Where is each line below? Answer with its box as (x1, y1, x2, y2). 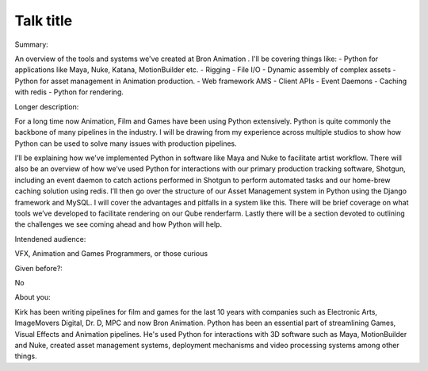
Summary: (14, 40, 49, 49)
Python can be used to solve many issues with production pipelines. (14, 139, 237, 148)
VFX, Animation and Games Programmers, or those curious (14, 249, 208, 258)
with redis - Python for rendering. (14, 87, 124, 97)
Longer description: (14, 101, 79, 111)
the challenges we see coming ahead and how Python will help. (14, 220, 222, 229)
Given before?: (14, 263, 63, 273)
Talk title (14, 12, 73, 29)
